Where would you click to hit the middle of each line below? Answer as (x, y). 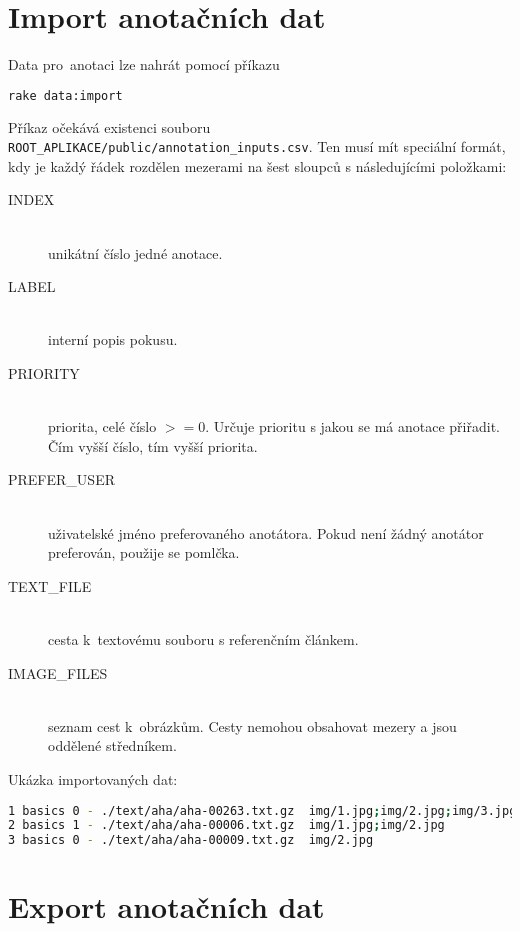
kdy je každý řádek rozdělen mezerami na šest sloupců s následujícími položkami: (257, 165)
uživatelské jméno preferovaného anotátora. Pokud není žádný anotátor (266, 532)
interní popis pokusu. (113, 339)
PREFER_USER (61, 479)
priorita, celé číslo (102, 426)
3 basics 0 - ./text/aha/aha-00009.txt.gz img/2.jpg (191, 840)
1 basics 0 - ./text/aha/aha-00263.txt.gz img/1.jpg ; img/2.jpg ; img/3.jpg (262, 810)
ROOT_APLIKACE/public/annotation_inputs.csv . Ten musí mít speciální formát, (257, 146)
